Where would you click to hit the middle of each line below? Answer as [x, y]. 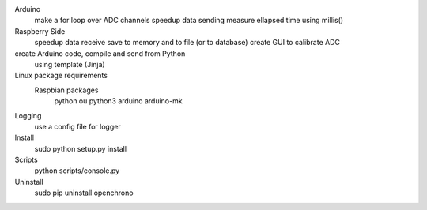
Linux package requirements [61, 76]
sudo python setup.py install [80, 148]
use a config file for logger [78, 126]
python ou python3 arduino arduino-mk [118, 101]
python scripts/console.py [77, 171]
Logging [28, 115]
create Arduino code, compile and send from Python [100, 53]
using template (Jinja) [70, 64]
